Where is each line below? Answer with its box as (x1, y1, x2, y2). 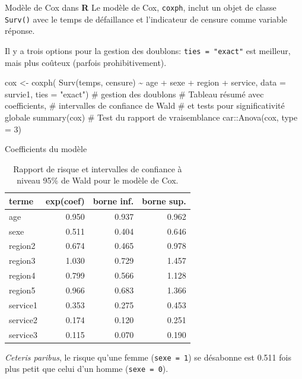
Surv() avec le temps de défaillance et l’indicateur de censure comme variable (5, 12, 287, 25)
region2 (9, 239, 36, 252)
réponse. (5, 24, 35, 37)
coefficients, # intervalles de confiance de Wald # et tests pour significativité (5, 99, 285, 112)
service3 (9, 328, 37, 340)
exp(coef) (45, 194, 85, 207)
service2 (9, 313, 37, 326)
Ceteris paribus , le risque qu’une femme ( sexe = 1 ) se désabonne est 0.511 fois (5, 350, 291, 363)
